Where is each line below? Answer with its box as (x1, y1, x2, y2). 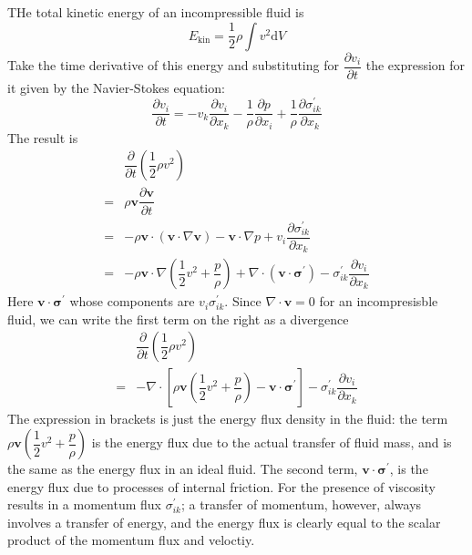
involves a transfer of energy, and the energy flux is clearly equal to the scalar (7, 512, 441, 531)
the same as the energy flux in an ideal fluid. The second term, (7, 459, 358, 478)
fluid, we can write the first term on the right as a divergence (7, 309, 349, 328)
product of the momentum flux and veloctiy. (7, 530, 255, 550)
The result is (7, 128, 78, 147)
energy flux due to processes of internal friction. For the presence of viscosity (7, 477, 436, 496)
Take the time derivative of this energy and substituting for (7, 56, 339, 75)
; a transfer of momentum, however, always (180, 495, 422, 514)
